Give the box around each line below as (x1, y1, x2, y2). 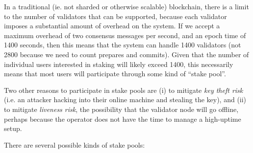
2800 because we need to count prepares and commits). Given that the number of (4, 49, 249, 59)
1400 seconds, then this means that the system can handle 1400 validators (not (4, 40, 241, 50)
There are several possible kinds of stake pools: (4, 139, 145, 150)
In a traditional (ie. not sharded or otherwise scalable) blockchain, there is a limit (4, 1, 249, 11)
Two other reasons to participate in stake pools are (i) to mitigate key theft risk (4, 85, 243, 95)
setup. (4, 123, 22, 133)
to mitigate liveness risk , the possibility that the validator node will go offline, (4, 104, 239, 114)
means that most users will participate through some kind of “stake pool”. (4, 68, 226, 79)
